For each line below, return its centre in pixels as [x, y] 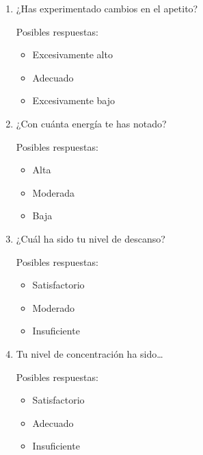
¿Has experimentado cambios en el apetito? [107, 8]
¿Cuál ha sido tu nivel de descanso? [91, 238]
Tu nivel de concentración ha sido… [90, 353]
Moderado [54, 307]
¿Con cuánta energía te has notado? [91, 123]
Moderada [54, 192]
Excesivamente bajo [74, 100]
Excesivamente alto [72, 54]
